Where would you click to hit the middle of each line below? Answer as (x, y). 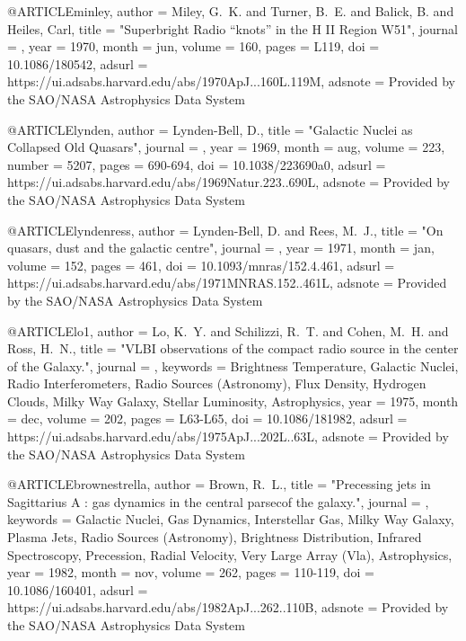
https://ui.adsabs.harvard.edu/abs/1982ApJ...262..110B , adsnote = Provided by (228, 607)
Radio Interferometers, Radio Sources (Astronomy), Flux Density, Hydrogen (217, 383)
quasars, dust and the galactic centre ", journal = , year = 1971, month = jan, (221, 248)
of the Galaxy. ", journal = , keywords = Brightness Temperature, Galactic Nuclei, (233, 365)
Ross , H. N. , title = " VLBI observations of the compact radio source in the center (233, 348)
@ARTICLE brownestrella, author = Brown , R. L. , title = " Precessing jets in (219, 484)
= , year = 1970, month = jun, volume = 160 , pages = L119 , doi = (193, 46)
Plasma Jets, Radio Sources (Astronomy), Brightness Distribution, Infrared (215, 537)
